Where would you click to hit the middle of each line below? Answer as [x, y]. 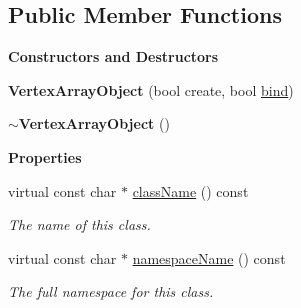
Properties [45, 156]
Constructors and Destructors [113, 56]
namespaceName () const [209, 257]
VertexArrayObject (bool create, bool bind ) [151, 89]
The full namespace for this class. [111, 291]
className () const [190, 190]
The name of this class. [79, 224]
